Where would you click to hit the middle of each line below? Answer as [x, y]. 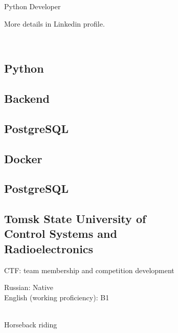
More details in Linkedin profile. [54, 23]
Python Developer [32, 6]
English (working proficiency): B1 [57, 297]
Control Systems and [61, 234]
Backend [27, 98]
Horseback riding [31, 325]
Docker [23, 158]
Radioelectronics [49, 248]
